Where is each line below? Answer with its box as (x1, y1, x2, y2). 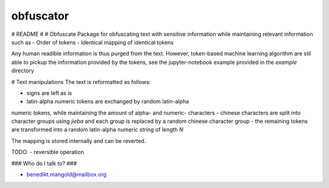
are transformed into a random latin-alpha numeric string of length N (11, 126, 184, 133)
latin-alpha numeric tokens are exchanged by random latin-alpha (26, 98, 189, 105)
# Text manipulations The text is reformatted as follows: (11, 78, 151, 85)
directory (11, 67, 35, 74)
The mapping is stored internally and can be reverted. (11, 137, 146, 144)
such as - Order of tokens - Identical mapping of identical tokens (11, 38, 174, 46)
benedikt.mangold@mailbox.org (26, 171, 107, 178)
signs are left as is (26, 89, 73, 97)
